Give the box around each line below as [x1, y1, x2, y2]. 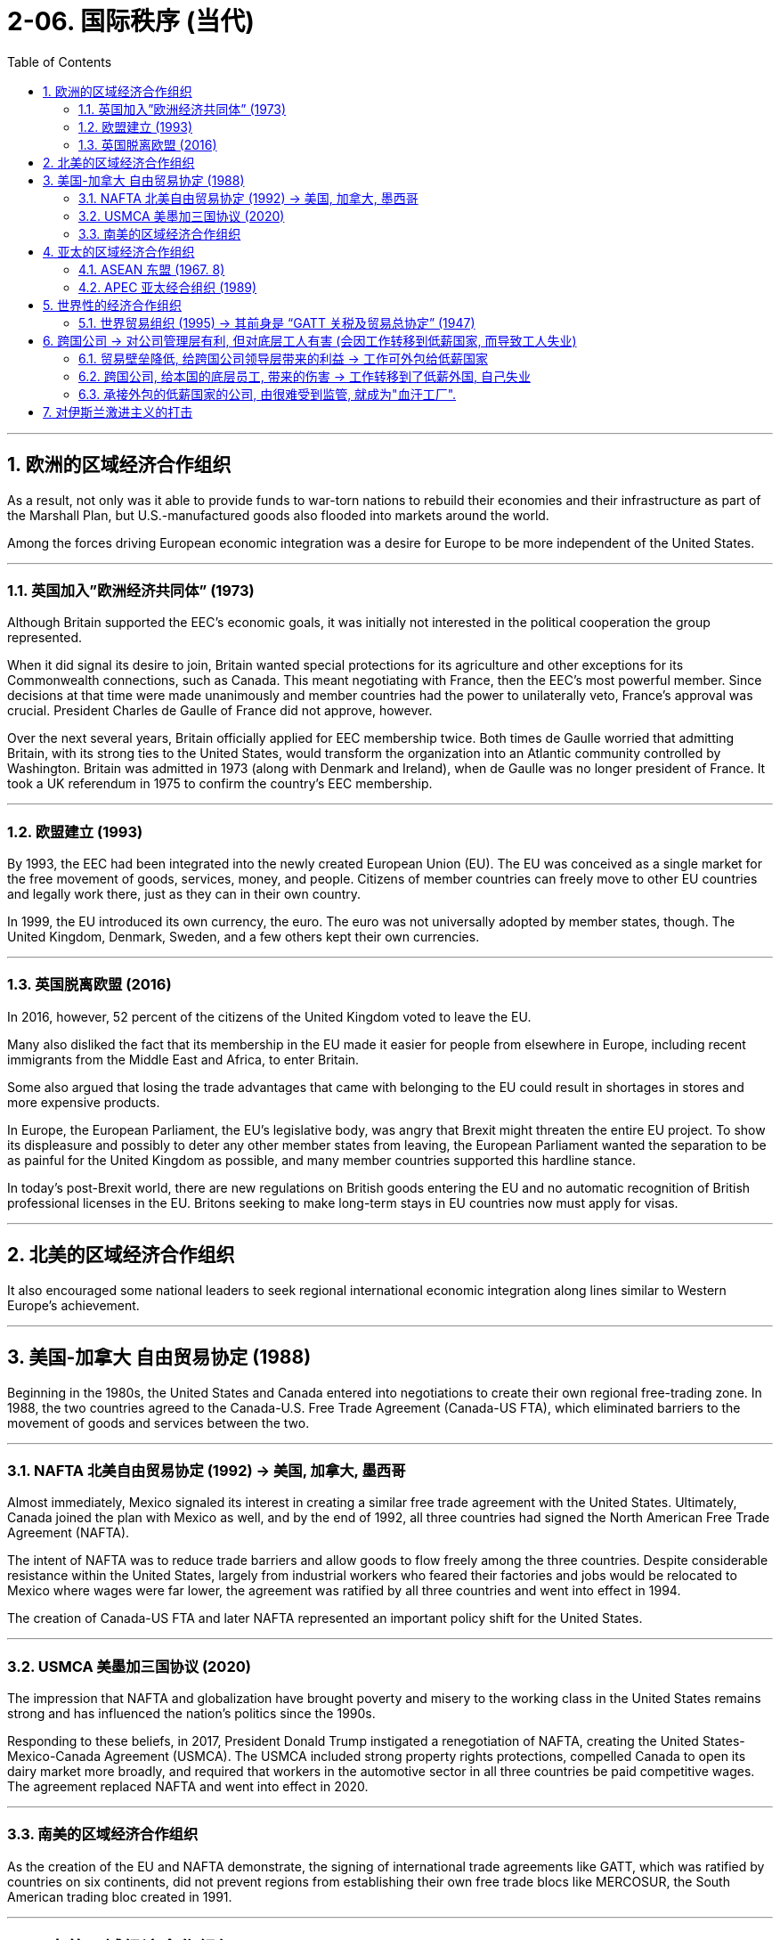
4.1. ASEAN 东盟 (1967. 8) [78, 261, 225, 277]
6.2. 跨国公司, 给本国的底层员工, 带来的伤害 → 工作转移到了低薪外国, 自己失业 [78, 368, 531, 384]
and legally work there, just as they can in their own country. [7, 886, 362, 902]
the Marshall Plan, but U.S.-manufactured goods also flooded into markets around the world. [7, 507, 549, 523]
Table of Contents [7, 53, 112, 69]
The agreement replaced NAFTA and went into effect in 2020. [7, 1779, 369, 1795]
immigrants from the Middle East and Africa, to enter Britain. [7, 1051, 360, 1067]
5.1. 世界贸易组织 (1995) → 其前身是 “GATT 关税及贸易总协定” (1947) [78, 314, 475, 330]
